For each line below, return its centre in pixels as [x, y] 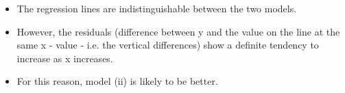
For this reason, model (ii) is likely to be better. [117, 81]
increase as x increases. [65, 58]
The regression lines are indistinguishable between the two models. [157, 8]
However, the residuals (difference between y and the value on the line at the [178, 31]
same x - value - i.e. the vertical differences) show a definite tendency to [168, 45]
